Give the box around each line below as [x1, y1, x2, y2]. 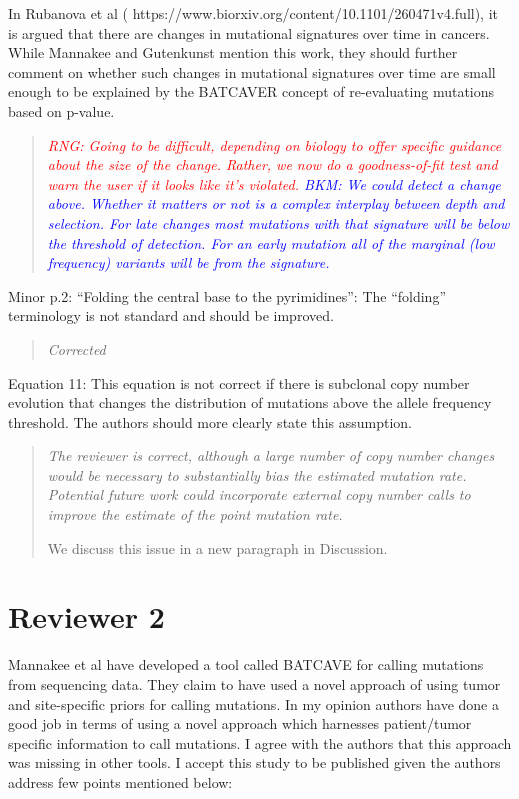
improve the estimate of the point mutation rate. [47, 504, 343, 525]
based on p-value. [8, 100, 115, 121]
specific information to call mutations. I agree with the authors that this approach [8, 732, 512, 753]
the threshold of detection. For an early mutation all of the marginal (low [47, 232, 495, 253]
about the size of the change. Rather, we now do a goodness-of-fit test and [47, 154, 498, 175]
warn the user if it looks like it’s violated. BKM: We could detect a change [47, 173, 501, 194]
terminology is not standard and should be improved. [8, 305, 334, 326]
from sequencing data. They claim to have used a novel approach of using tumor [8, 673, 501, 694]
